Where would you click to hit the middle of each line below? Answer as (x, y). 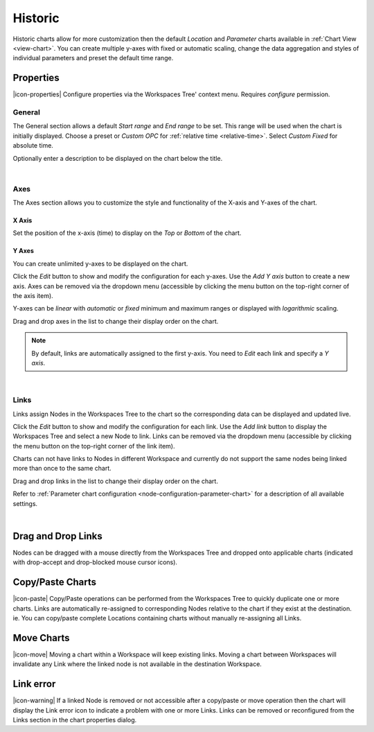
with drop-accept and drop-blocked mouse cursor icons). (95, 562)
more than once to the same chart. (62, 469)
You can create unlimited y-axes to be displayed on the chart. (100, 263)
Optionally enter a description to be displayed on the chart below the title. (118, 158)
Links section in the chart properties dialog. (75, 720)
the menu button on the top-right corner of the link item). (94, 446)
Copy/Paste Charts (55, 582)
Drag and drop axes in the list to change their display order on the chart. (116, 321)
